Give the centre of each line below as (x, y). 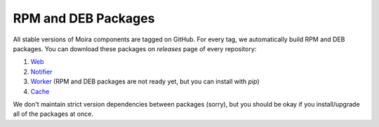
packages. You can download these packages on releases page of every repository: (135, 48)
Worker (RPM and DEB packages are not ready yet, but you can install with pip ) (145, 81)
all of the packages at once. (53, 114)
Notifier (41, 72)
